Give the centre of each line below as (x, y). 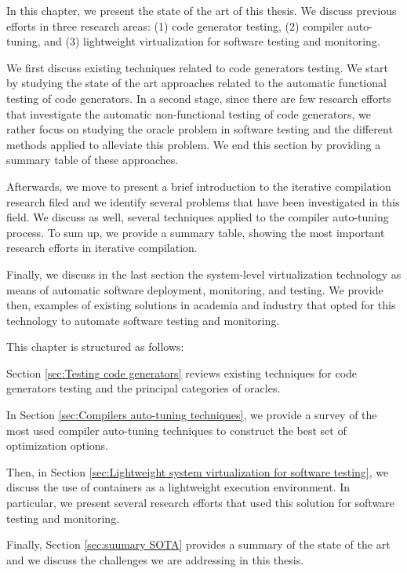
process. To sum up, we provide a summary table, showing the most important (196, 232)
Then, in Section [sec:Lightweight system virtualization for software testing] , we (198, 471)
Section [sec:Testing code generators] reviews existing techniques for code (182, 372)
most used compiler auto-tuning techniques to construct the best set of (176, 430)
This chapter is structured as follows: (95, 347)
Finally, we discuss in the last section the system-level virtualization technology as (204, 274)
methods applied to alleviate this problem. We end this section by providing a (194, 144)
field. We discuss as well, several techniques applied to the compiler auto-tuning (198, 217)
